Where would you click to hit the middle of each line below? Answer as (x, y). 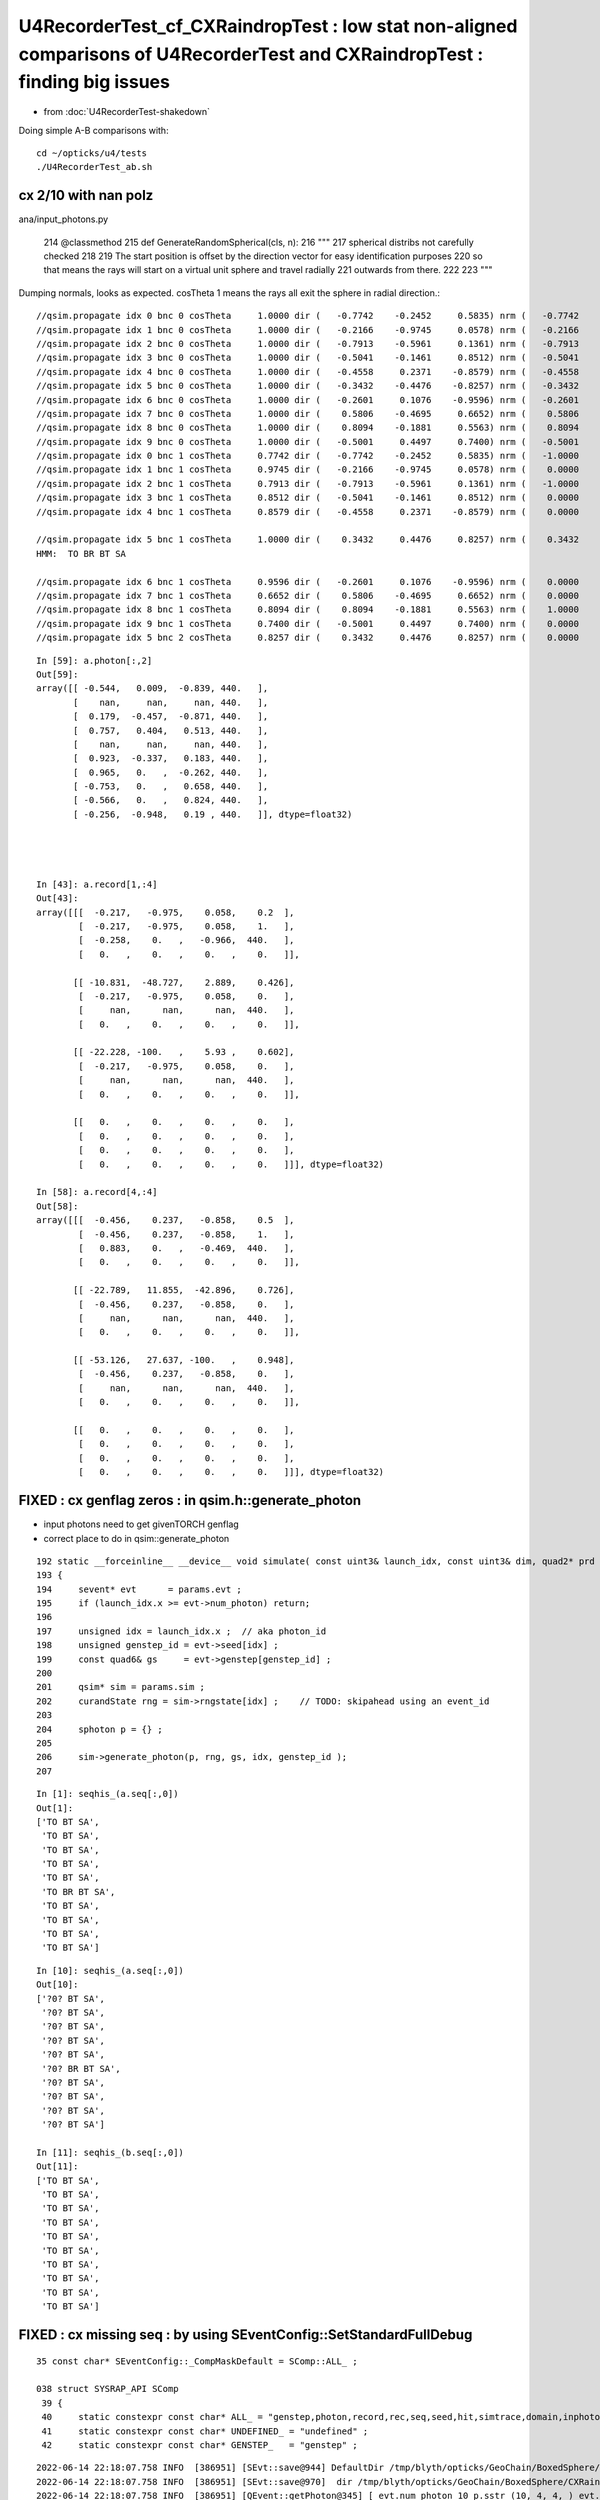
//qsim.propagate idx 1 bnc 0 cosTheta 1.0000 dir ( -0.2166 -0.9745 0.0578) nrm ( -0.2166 (308, 329)
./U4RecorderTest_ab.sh (94, 167)
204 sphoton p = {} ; (100, 1729)
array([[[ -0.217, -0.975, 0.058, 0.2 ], (165, 912)
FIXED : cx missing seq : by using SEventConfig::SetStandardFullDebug (245, 2335)
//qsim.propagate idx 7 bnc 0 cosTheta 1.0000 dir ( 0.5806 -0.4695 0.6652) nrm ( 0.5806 (308, 413)
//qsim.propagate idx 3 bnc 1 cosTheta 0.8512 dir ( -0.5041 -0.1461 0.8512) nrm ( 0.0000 (308, 498)
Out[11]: (57, 2166)
